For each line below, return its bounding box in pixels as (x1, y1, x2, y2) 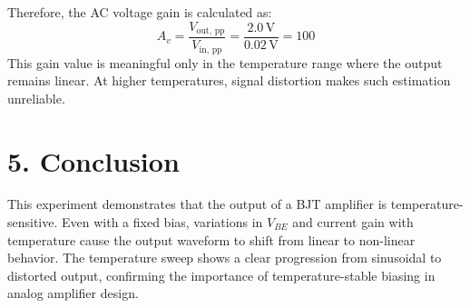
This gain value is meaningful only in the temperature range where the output (7, 53, 443, 72)
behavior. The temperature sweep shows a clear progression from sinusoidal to (7, 248, 442, 267)
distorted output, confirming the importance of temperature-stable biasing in (7, 265, 436, 284)
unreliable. (7, 88, 65, 107)
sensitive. (7, 213, 58, 232)
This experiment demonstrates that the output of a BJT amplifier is (7, 194, 387, 214)
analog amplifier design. (7, 283, 139, 303)
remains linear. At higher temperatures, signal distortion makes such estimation (7, 71, 451, 90)
